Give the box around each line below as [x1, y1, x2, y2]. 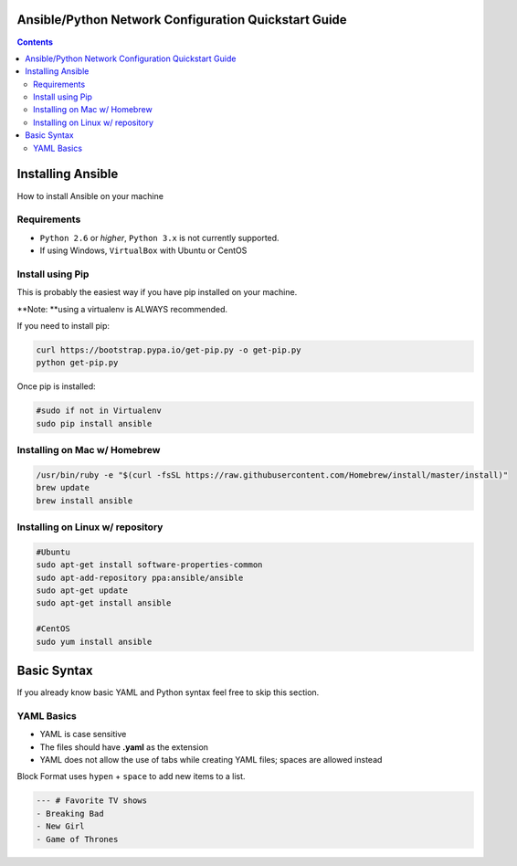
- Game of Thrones [36, 834, 119, 844]
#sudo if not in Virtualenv [36, 406, 162, 416]
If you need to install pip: [16, 321, 110, 331]
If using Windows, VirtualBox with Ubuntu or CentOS [39, 245, 248, 256]
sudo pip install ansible [36, 418, 153, 428]
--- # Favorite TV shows [36, 796, 148, 806]
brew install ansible [36, 495, 133, 506]
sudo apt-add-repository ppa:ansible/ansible [36, 572, 244, 583]
